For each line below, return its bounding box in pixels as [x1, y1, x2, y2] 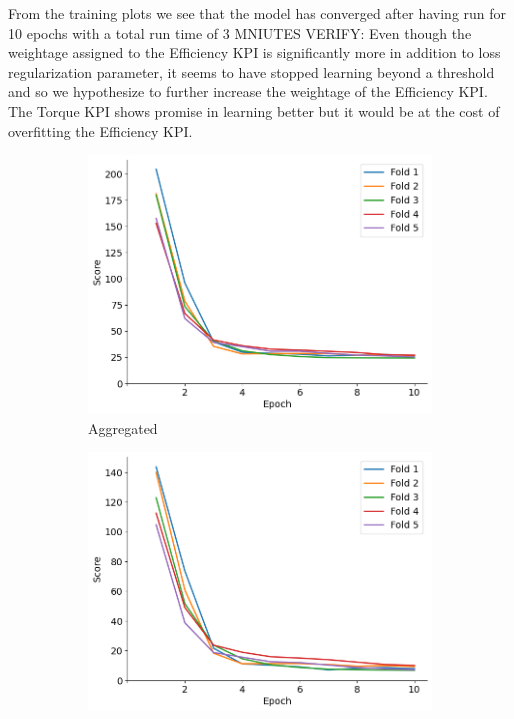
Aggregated [88, 417, 158, 438]
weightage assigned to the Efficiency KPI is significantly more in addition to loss [8, 42, 501, 63]
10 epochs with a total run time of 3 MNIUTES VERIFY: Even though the [8, 22, 472, 43]
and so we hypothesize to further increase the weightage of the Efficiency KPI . [8, 81, 488, 102]
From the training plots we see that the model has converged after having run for [8, 3, 507, 23]
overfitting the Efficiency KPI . [8, 120, 193, 141]
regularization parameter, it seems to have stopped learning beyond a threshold [8, 61, 495, 82]
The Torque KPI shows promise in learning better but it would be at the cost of [8, 100, 500, 121]
